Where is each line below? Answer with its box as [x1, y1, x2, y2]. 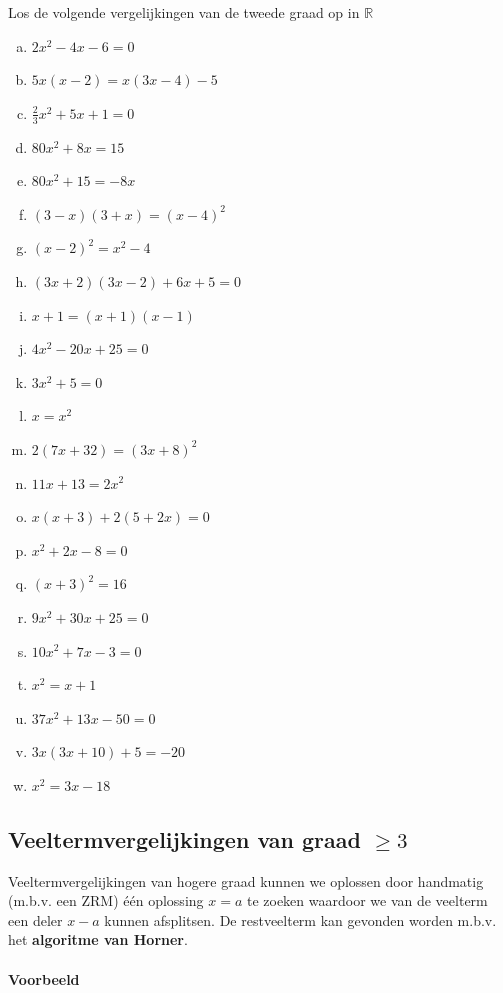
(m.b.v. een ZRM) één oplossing [8, 890, 204, 911]
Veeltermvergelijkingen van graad [8, 823, 361, 854]
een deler [8, 909, 63, 930]
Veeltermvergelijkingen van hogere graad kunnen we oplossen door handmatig [8, 870, 484, 891]
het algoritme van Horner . [8, 929, 188, 950]
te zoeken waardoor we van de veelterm [246, 890, 488, 911]
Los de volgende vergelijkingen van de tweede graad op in [8, 2, 360, 22]
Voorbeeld [8, 968, 80, 989]
